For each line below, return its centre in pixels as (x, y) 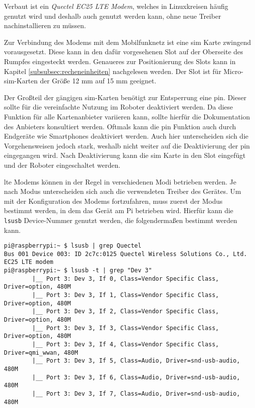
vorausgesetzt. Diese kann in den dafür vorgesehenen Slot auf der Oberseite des (124, 52)
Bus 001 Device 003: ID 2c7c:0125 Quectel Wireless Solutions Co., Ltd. (126, 254)
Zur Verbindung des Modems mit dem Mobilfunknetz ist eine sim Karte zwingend (127, 42)
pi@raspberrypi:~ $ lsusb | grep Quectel (73, 246)
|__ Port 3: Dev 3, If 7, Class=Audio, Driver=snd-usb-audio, (136, 393)
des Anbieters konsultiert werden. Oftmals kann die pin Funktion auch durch (120, 126)
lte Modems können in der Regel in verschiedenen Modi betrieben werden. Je (120, 181)
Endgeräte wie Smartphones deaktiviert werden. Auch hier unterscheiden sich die (126, 136)
